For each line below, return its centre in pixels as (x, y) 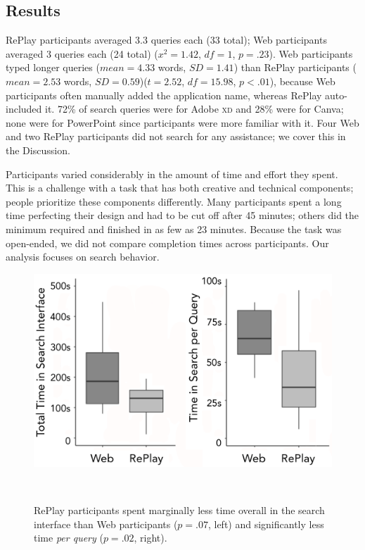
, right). (151, 538)
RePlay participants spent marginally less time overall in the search (179, 510)
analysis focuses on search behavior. (83, 257)
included (24, 109)
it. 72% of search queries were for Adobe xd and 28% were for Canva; (194, 109)
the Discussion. (38, 150)
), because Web (302, 81)
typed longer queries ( (53, 67)
